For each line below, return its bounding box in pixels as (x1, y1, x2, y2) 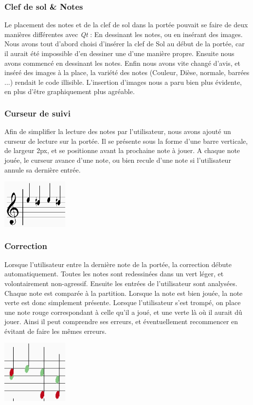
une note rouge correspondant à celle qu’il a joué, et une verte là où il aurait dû (4, 307, 242, 317)
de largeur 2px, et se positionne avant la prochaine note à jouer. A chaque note (4, 145, 240, 155)
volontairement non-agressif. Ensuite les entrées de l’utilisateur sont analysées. (4, 278, 237, 288)
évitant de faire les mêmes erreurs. (4, 326, 107, 336)
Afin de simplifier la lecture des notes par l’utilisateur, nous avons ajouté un (4, 126, 231, 136)
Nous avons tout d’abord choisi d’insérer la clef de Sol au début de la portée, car (4, 39, 245, 49)
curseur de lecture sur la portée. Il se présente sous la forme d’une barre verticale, (4, 135, 248, 146)
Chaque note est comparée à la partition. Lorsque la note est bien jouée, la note (4, 288, 243, 298)
